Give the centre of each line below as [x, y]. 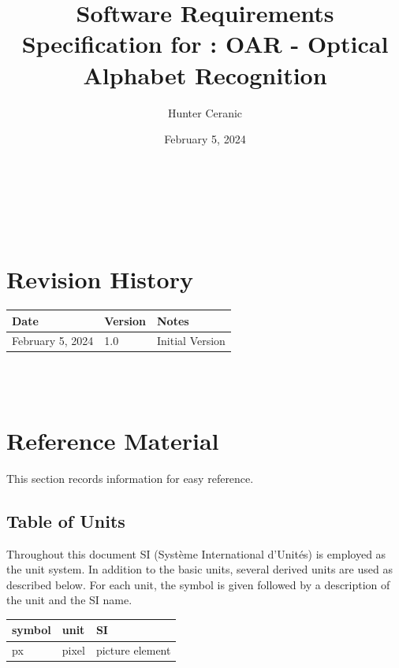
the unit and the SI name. [69, 600]
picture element [133, 650]
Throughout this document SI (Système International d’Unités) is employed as [196, 553]
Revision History [100, 279]
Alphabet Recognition [205, 74]
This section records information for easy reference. [130, 478]
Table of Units [66, 520]
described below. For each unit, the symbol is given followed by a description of [198, 584]
